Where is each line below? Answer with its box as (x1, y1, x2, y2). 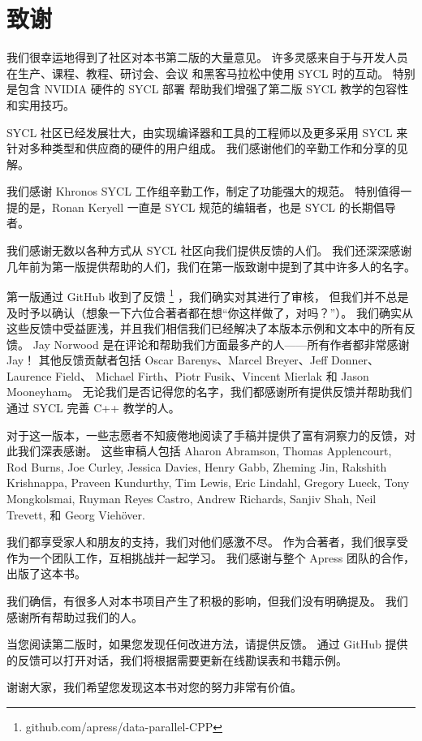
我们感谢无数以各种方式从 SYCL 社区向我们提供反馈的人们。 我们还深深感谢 (6, 242, 412, 259)
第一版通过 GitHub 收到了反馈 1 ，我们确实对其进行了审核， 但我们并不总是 (6, 286, 409, 304)
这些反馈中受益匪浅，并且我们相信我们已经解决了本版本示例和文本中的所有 (6, 320, 404, 337)
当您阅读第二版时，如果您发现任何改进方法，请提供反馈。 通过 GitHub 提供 (6, 635, 408, 653)
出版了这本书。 (6, 565, 86, 582)
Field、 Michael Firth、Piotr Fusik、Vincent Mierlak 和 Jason (55, 367, 369, 384)
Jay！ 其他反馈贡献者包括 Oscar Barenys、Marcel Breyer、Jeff (6, 351, 328, 368)
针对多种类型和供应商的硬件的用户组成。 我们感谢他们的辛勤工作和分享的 (6, 140, 397, 157)
